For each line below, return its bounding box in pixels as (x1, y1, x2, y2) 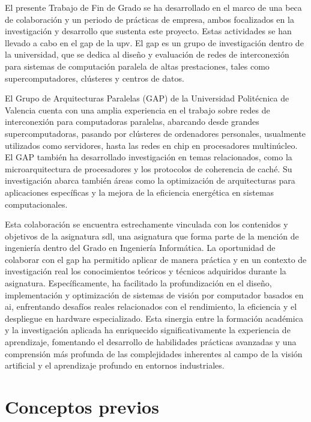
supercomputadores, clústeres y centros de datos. (5, 71, 184, 84)
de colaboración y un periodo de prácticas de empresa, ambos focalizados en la (5, 13, 294, 25)
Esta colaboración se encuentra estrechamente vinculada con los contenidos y (5, 218, 288, 231)
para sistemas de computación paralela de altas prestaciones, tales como (5, 59, 270, 72)
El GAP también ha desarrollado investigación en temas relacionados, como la (5, 151, 292, 163)
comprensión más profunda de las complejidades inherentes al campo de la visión (5, 347, 303, 360)
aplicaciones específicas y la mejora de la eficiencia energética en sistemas (5, 185, 274, 198)
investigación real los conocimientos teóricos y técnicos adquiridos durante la (5, 265, 286, 277)
